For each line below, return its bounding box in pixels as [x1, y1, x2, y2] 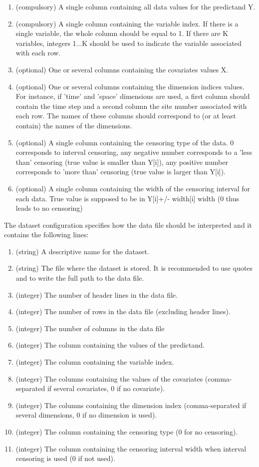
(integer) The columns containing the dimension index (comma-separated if [15, 400, 247, 410]
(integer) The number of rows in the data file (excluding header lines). [15, 306, 231, 317]
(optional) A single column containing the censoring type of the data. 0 [15, 137, 234, 147]
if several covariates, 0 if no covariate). [47, 383, 165, 394]
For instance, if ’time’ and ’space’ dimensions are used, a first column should [15, 91, 250, 101]
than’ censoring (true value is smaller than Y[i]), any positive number [15, 156, 228, 167]
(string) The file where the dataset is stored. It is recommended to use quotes [15, 263, 253, 273]
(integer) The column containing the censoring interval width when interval [15, 443, 247, 454]
